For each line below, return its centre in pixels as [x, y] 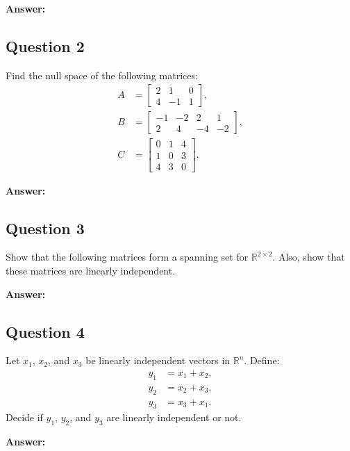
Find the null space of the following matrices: [102, 75]
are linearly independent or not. [174, 417]
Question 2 [45, 46]
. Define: [262, 360]
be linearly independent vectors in [158, 360]
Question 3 [45, 228]
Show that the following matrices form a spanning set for [127, 257]
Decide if [24, 417]
